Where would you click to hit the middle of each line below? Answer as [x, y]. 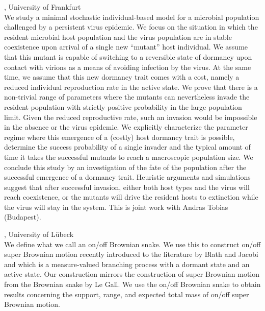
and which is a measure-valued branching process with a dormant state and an [127, 264]
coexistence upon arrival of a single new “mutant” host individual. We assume [126, 47]
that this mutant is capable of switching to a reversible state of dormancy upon [128, 56]
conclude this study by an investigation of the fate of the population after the [125, 167]
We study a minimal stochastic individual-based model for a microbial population [132, 17]
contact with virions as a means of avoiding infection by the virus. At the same [128, 67]
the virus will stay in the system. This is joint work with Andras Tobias [116, 207]
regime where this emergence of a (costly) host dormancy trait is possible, [120, 137]
